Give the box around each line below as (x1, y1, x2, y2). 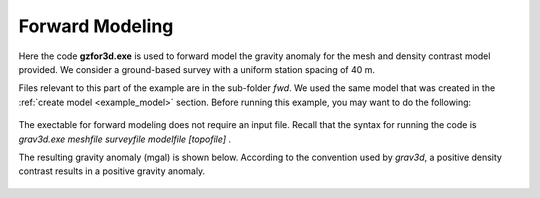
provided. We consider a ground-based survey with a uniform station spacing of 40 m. (18, 63, 375, 75)
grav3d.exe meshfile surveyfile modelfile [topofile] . (18, 133, 232, 145)
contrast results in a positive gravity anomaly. (18, 165, 206, 177)
